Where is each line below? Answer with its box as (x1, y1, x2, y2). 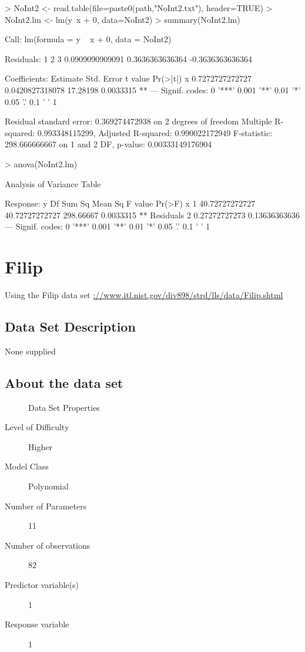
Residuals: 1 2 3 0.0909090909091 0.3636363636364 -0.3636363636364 (5, 52, 253, 65)
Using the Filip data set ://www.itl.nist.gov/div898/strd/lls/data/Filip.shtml (5, 289, 283, 301)
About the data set (5, 373, 123, 391)
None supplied (5, 344, 56, 357)
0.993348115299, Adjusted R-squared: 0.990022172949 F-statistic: (37, 126, 273, 138)
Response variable (5, 618, 69, 630)
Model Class (5, 460, 49, 472)
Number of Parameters (5, 499, 87, 512)
